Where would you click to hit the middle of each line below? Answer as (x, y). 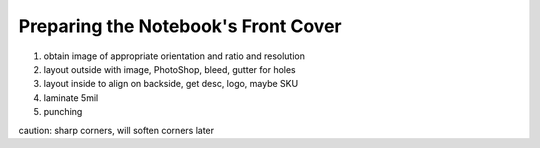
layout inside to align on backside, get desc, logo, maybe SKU (171, 84)
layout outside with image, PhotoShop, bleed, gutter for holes (170, 69)
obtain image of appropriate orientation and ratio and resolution (174, 56)
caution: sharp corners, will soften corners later (116, 130)
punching (63, 112)
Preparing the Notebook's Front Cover (180, 26)
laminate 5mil (71, 97)
